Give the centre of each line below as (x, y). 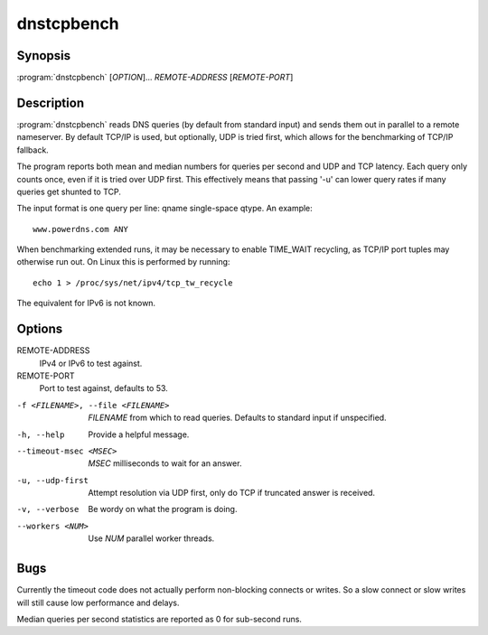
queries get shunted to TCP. (69, 191)
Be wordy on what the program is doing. (163, 509)
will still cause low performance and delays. (98, 602)
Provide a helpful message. (139, 434)
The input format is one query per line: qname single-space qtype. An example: (165, 209)
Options (40, 329)
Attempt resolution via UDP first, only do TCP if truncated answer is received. (231, 493)
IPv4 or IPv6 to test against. (91, 363)
